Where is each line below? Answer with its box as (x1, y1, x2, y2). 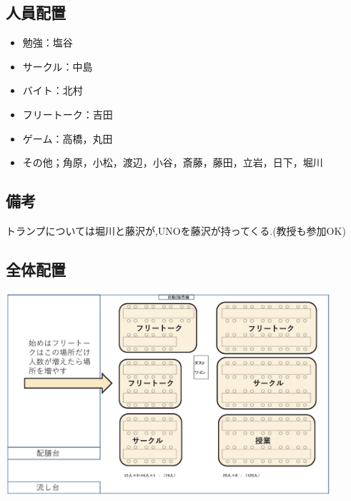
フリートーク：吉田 (22, 106, 113, 121)
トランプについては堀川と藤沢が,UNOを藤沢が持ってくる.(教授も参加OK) (6, 223, 346, 238)
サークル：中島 (22, 59, 93, 74)
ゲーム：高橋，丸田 (22, 131, 113, 146)
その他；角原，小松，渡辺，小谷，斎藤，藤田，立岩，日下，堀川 (22, 155, 323, 170)
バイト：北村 (22, 83, 83, 98)
